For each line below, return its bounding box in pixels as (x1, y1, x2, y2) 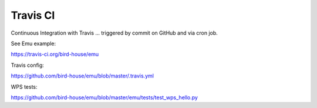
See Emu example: (11, 40, 56, 47)
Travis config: (11, 62, 44, 69)
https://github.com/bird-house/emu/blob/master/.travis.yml (11, 72, 154, 79)
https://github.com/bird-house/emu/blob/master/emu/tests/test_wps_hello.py (11, 94, 198, 101)
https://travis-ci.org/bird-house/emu (11, 50, 99, 58)
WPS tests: (11, 83, 38, 90)
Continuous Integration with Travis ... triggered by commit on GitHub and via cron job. (11, 29, 218, 36)
